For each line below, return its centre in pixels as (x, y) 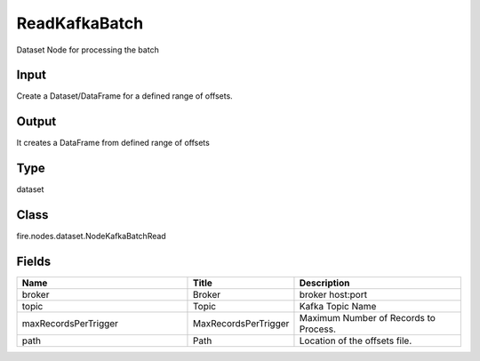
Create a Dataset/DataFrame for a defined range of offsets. (124, 96)
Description (324, 283)
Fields (34, 261)
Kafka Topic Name (338, 307)
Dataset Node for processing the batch (88, 50)
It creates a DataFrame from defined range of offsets (113, 143)
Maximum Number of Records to (367, 318)
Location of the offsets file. (356, 341)
